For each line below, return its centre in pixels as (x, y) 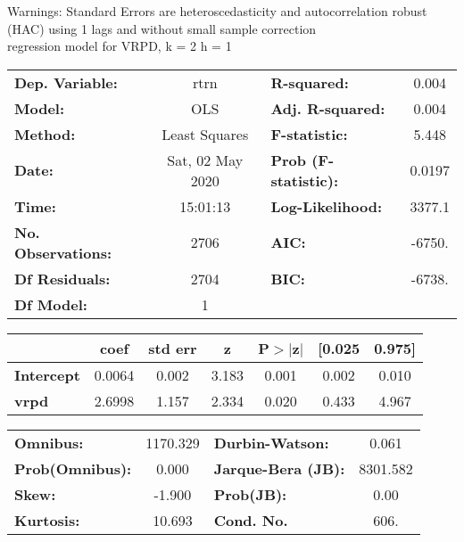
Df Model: (51, 304)
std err (173, 348)
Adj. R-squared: (328, 108)
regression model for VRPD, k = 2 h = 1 (120, 46)
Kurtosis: (47, 520)
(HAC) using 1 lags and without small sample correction (162, 28)
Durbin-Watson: (271, 442)
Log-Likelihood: (327, 206)
